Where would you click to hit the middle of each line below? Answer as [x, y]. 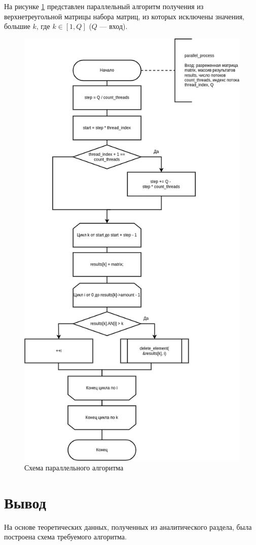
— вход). [114, 26]
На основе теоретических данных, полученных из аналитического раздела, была [128, 526]
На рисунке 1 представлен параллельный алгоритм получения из [104, 6]
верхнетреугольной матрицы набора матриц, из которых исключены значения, [124, 16]
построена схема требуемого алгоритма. [65, 537]
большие [17, 26]
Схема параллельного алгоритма [74, 468]
